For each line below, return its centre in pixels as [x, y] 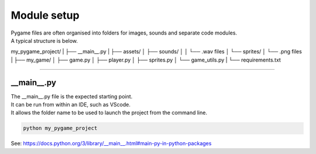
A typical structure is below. [44, 40]
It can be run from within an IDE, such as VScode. [71, 105]
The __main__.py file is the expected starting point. [72, 96]
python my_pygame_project [60, 128]
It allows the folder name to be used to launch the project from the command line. [109, 113]
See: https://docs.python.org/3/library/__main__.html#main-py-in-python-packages [111, 143]
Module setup [45, 15]
